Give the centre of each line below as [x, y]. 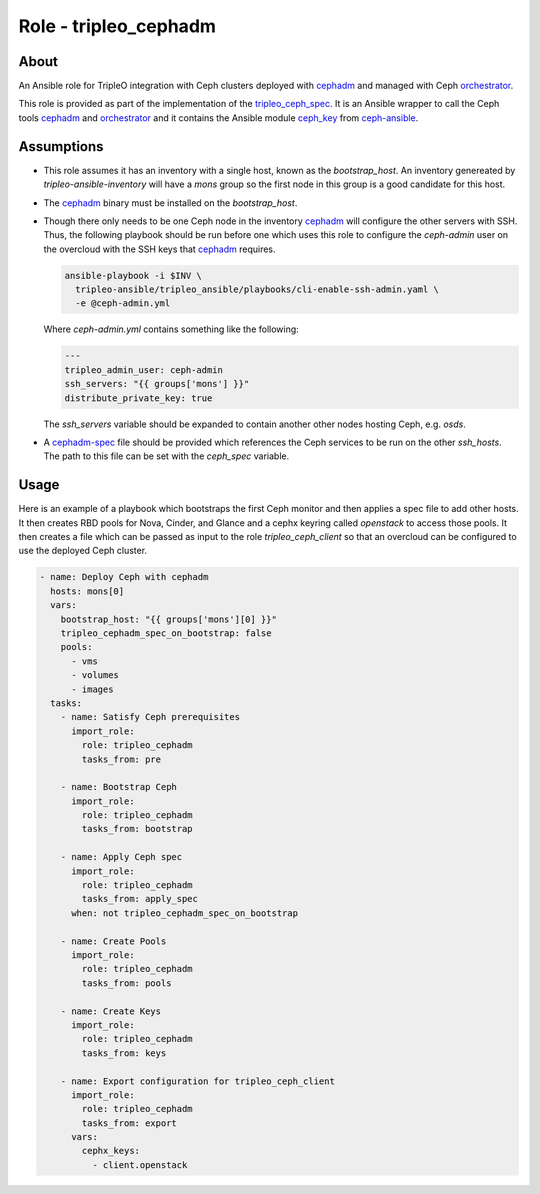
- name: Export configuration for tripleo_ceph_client [197, 1081]
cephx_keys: [110, 1151]
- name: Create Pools [113, 941]
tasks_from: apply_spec [140, 899]
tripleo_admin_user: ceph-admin [144, 369]
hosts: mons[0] [87, 591]
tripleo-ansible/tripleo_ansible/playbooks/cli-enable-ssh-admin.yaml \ [257, 289]
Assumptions [61, 146]
